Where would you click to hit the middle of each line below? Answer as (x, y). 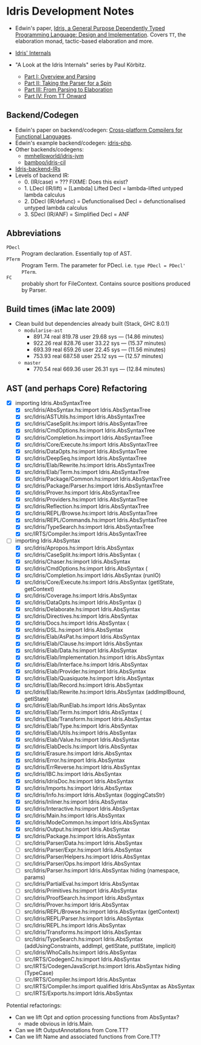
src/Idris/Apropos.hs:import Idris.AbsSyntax (79, 548)
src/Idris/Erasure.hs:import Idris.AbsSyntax (78, 753)
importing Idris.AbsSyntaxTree (53, 403)
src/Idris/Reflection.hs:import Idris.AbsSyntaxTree (87, 506)
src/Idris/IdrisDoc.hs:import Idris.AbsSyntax (79, 781)
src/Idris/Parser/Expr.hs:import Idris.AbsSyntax (83, 850)
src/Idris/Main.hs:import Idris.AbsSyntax (75, 815)
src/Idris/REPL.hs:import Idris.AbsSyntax (75, 925)
